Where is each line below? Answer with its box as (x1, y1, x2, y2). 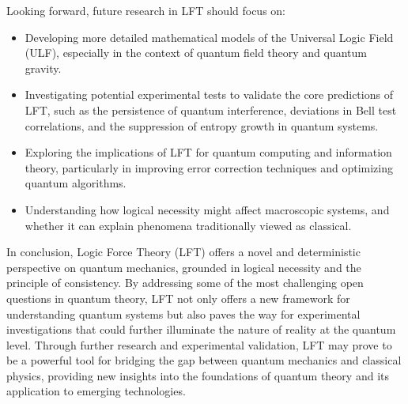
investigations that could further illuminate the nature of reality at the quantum (6, 321, 396, 338)
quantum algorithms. (25, 175, 127, 191)
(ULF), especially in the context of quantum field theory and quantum (25, 44, 368, 61)
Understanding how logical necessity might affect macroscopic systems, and (25, 201, 390, 217)
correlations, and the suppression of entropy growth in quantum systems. (25, 117, 379, 134)
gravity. (25, 59, 62, 76)
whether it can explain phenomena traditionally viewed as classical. (25, 217, 352, 233)
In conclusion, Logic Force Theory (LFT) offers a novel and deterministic (6, 244, 361, 260)
